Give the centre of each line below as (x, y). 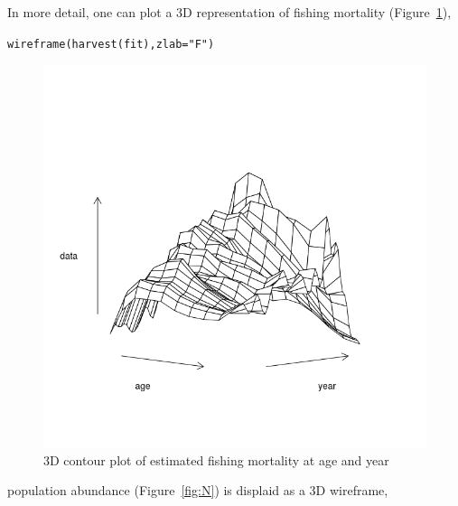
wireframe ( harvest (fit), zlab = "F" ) (111, 44)
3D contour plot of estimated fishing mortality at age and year (216, 459)
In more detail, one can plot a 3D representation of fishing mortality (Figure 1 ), (229, 12)
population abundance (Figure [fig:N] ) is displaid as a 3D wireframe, (198, 490)
